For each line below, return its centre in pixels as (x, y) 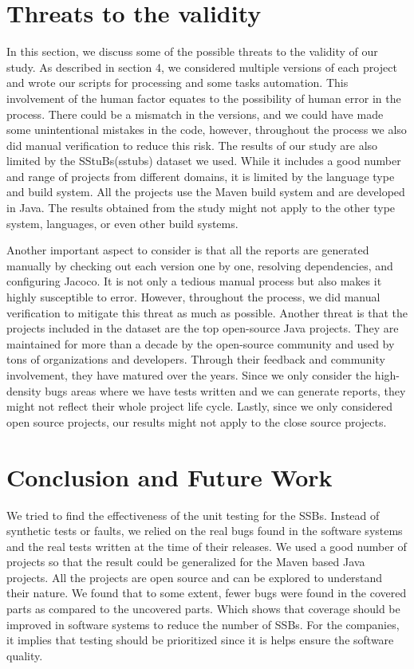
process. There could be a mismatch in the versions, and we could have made (195, 114)
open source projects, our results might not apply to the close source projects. (197, 421)
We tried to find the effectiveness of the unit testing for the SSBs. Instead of (193, 515)
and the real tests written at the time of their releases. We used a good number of (207, 546)
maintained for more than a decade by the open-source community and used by (201, 343)
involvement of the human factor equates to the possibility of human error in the (204, 98)
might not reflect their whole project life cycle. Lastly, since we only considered (199, 406)
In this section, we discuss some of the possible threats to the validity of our (192, 51)
